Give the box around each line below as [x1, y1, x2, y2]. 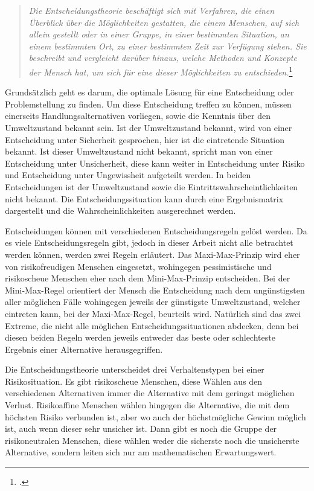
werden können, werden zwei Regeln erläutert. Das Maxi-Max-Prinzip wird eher [5, 248, 300, 260]
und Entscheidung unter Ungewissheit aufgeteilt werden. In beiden [5, 168, 251, 181]
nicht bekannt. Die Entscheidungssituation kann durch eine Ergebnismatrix [5, 192, 284, 205]
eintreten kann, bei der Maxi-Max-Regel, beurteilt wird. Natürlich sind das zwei [5, 307, 301, 319]
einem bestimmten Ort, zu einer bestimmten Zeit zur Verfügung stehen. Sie [28, 39, 307, 52]
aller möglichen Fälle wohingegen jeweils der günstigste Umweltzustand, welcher [5, 295, 301, 308]
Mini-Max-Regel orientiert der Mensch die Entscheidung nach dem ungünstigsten [5, 283, 305, 296]
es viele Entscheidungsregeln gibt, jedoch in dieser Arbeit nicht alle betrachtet [5, 236, 293, 249]
